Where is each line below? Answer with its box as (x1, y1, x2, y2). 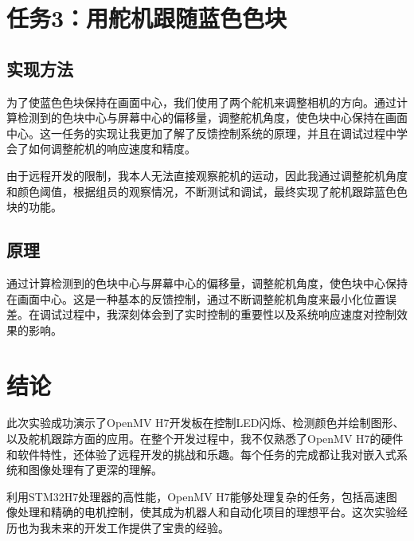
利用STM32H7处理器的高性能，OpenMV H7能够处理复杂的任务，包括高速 (6, 488, 386, 504)
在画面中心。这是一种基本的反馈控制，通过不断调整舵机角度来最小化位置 (6, 290, 385, 307)
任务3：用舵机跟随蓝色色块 (6, 2, 287, 34)
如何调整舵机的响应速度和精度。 (28, 140, 196, 157)
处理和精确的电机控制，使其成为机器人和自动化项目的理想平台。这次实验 (17, 504, 396, 520)
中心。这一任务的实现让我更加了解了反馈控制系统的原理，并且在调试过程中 (6, 124, 396, 141)
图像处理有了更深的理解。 (28, 461, 162, 478)
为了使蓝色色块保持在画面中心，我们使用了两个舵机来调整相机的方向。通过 (6, 93, 396, 110)
